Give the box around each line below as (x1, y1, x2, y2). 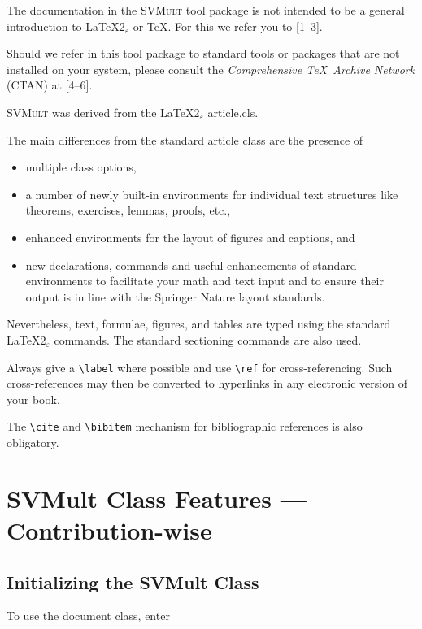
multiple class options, (25, 158, 137, 176)
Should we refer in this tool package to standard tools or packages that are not (7, 45, 400, 62)
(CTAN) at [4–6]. (7, 76, 93, 93)
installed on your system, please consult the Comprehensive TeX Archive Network (7, 60, 415, 77)
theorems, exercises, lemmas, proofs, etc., (25, 202, 231, 219)
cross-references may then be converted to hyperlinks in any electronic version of (7, 375, 407, 392)
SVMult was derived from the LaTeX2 (7, 103, 200, 120)
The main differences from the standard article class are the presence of (7, 131, 363, 148)
